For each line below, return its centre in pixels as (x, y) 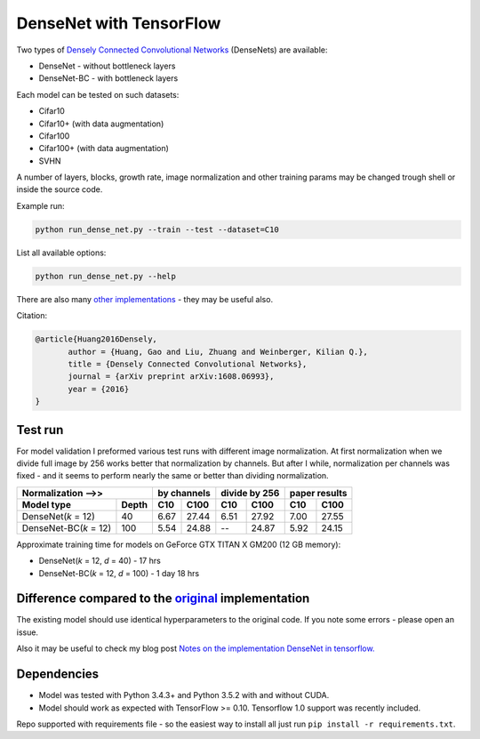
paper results (318, 493)
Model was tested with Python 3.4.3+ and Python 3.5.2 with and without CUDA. (184, 695)
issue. (28, 632)
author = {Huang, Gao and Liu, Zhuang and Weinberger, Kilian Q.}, (218, 352)
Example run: (41, 205)
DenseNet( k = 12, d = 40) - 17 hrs (100, 561)
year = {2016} (99, 389)
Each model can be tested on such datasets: (98, 94)
